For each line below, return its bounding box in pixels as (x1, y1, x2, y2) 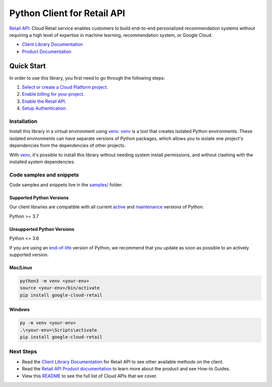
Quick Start (9, 61, 46, 70)
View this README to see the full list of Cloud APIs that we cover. (22, 373, 158, 379)
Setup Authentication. (22, 105, 67, 111)
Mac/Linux (9, 265, 33, 271)
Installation (9, 117, 38, 124)
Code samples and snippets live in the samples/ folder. (9, 182, 123, 188)
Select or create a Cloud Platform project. (22, 84, 108, 90)
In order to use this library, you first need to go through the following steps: (9, 75, 165, 81)
